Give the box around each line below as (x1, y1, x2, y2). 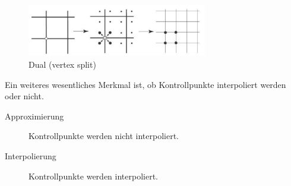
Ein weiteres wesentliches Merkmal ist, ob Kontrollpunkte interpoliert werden (5, 78, 286, 90)
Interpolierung (5, 150, 56, 162)
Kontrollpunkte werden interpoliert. (29, 169, 158, 182)
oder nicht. (5, 90, 44, 102)
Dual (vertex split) (29, 58, 96, 71)
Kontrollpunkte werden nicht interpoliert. (29, 130, 179, 142)
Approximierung (5, 109, 64, 122)
